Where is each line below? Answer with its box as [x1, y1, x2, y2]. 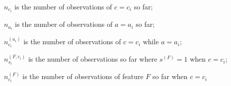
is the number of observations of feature [22, 71, 144, 82]
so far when [153, 71, 188, 82]
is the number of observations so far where [28, 54, 157, 64]
